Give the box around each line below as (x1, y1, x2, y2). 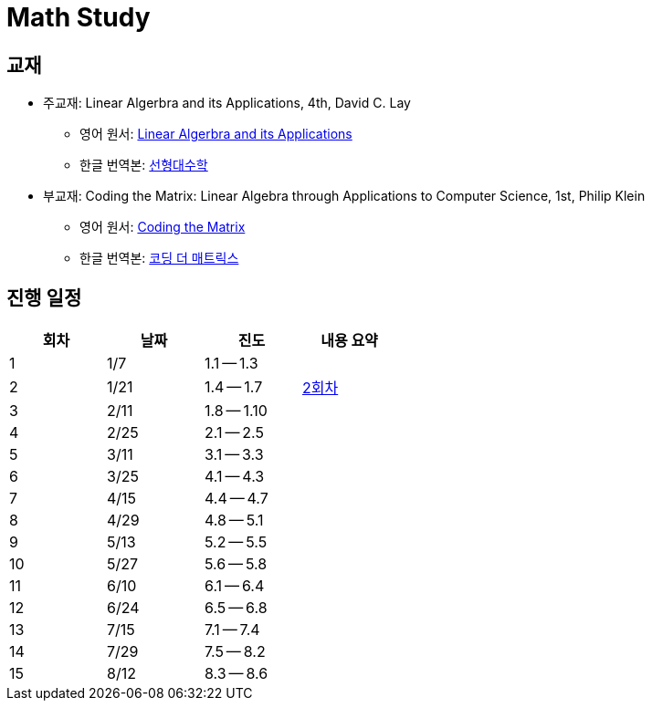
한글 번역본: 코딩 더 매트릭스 (79, 250, 239, 266)
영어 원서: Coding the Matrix (79, 219, 246, 235)
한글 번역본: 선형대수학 (79, 157, 208, 173)
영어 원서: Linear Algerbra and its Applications (79, 126, 352, 142)
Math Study (6, 2, 151, 33)
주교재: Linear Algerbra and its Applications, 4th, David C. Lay (43, 95, 411, 111)
